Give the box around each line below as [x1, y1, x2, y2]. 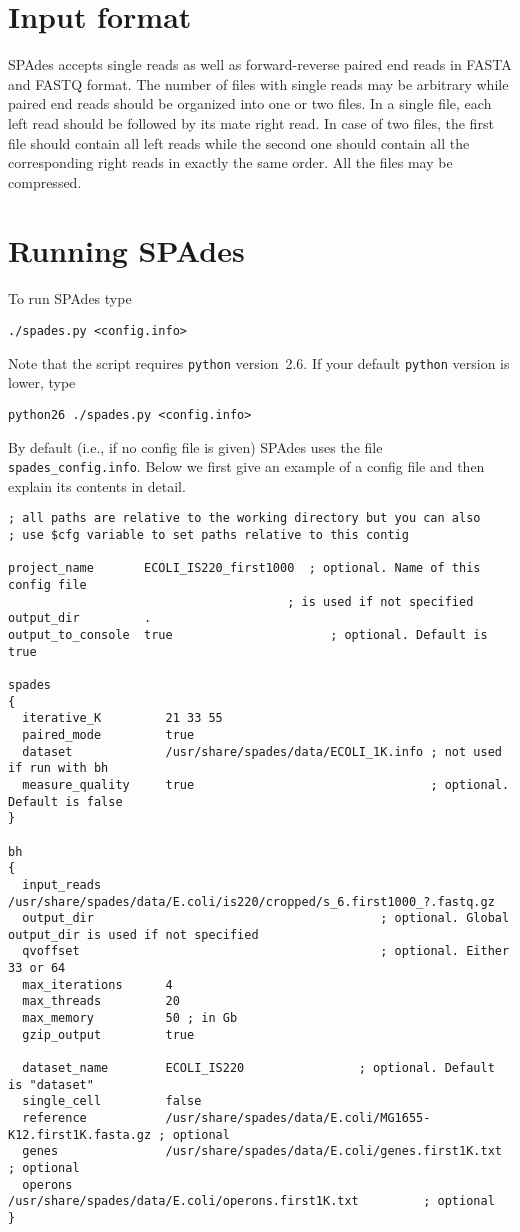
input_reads [22, 877, 102, 892]
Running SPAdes [8, 230, 245, 271]
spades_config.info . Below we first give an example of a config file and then [8, 456, 485, 477]
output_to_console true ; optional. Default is [8, 628, 488, 642]
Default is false [8, 794, 123, 809]
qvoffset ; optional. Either [22, 944, 510, 959]
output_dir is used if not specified [8, 927, 259, 942]
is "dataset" [8, 1077, 94, 1092]
